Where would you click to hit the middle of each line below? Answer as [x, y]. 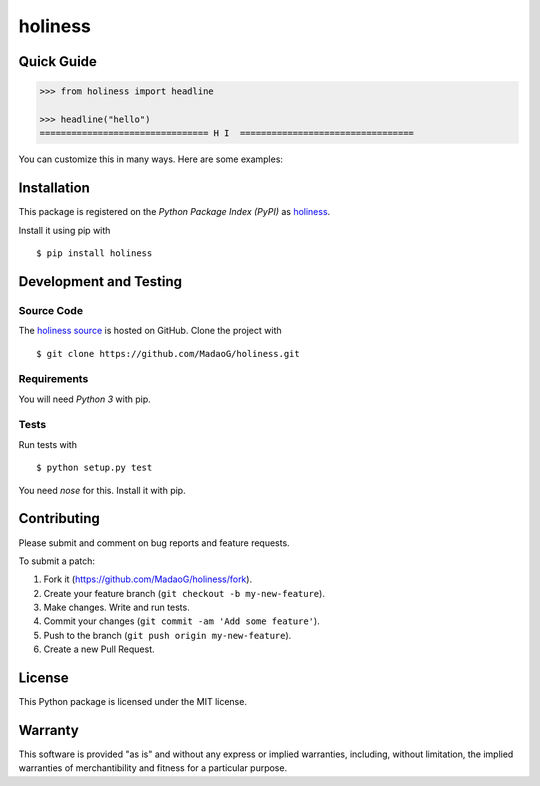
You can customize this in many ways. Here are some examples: [151, 159]
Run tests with [47, 444]
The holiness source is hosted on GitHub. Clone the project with [150, 331]
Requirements [53, 379]
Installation [54, 188]
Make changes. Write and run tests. [116, 607]
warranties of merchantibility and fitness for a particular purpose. [153, 768]
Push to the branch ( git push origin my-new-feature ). [167, 635]
